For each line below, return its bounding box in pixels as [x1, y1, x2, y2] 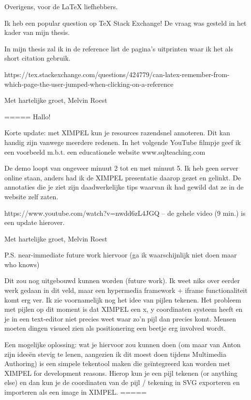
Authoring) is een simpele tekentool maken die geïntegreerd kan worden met [4, 358, 230, 368]
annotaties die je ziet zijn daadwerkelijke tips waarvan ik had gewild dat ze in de [4, 182, 244, 192]
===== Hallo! [4, 111, 51, 121]
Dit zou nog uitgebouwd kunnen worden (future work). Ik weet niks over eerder [4, 275, 240, 286]
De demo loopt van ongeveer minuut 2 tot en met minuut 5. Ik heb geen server [4, 163, 238, 173]
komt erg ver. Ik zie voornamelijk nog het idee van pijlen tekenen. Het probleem [4, 294, 241, 304]
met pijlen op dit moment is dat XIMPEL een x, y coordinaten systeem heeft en [4, 304, 243, 314]
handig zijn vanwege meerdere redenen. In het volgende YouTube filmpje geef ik [4, 137, 241, 147]
